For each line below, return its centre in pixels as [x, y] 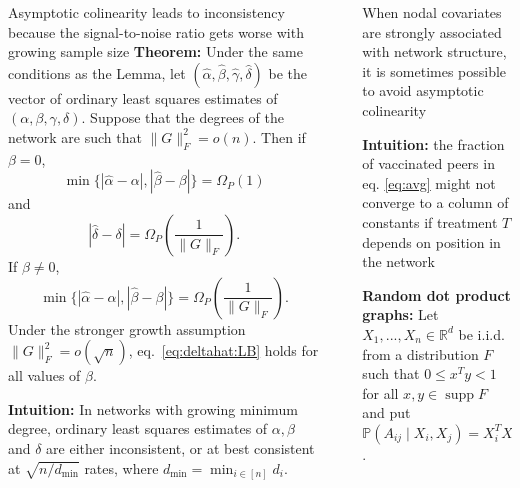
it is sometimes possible [434, 70]
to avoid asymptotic [423, 90]
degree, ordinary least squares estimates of [138, 428]
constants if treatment [430, 221]
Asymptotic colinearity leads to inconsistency [146, 12]
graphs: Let [400, 314]
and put [386, 412]
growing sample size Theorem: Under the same [155, 51]
